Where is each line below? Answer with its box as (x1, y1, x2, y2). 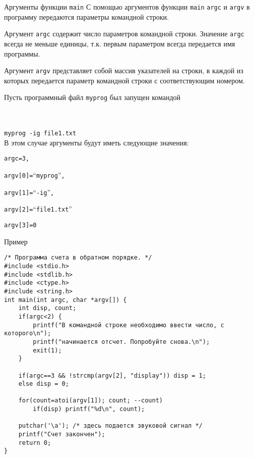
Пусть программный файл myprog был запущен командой (4, 92, 181, 103)
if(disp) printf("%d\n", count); (33, 405, 145, 413)
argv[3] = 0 (4, 222, 37, 229)
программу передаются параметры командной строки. (4, 11, 169, 22)
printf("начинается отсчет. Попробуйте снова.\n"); (33, 338, 210, 345)
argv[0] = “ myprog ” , (4, 170, 65, 180)
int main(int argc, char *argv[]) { (4, 296, 127, 303)
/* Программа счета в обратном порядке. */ (4, 254, 152, 262)
